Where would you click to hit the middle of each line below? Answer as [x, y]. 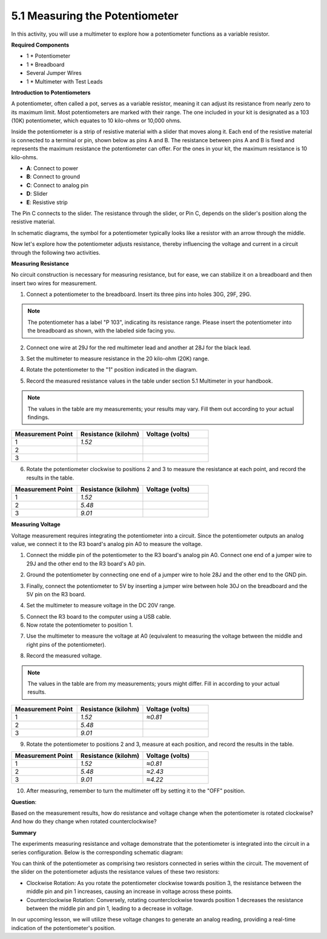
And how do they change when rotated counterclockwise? [84, 822]
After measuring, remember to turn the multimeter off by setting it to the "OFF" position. [136, 791]
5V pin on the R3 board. [56, 594]
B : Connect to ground [53, 177]
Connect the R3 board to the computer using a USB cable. [99, 616]
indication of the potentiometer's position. [64, 928]
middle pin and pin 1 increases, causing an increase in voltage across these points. [130, 891]
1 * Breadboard [45, 64]
